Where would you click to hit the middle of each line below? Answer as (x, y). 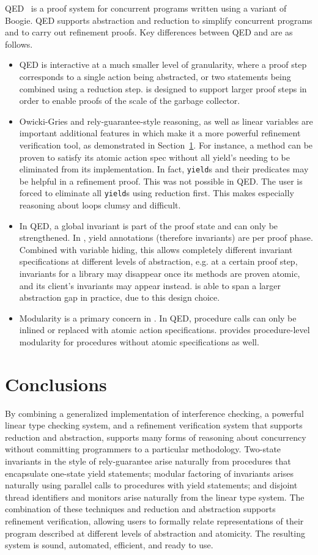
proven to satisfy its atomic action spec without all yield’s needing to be (154, 157)
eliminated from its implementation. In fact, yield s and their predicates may (164, 169)
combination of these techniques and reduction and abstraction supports (140, 509)
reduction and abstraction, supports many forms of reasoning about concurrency (156, 437)
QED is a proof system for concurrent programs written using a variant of (146, 8)
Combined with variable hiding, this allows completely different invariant (156, 249)
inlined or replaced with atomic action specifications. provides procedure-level (165, 330)
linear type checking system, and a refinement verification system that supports (154, 425)
